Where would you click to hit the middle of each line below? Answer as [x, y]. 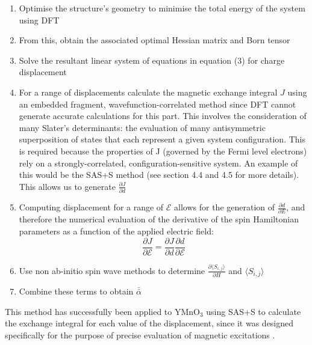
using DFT [39, 20]
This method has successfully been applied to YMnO [102, 311]
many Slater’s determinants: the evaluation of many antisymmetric [142, 127]
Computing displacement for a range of [91, 207]
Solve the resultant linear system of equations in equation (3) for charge [152, 60]
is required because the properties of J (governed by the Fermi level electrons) [163, 151]
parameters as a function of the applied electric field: [116, 231]
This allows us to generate [67, 186]
